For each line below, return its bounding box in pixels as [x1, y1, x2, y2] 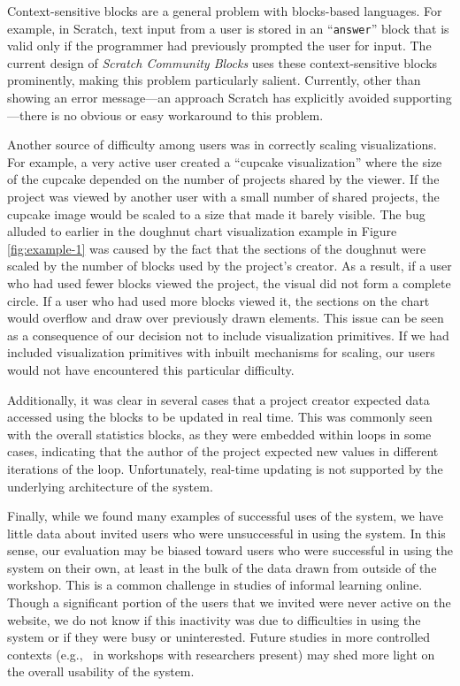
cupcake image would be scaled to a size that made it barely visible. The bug [7, 204, 425, 223]
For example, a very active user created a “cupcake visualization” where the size [7, 152, 442, 171]
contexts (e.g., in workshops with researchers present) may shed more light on [7, 644, 435, 663]
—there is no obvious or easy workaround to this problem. [7, 105, 324, 124]
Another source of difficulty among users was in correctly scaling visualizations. [7, 135, 437, 154]
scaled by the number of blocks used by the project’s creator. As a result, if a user [7, 256, 452, 275]
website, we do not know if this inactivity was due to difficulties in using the [7, 610, 421, 629]
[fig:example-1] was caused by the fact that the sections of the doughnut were [7, 239, 426, 257]
